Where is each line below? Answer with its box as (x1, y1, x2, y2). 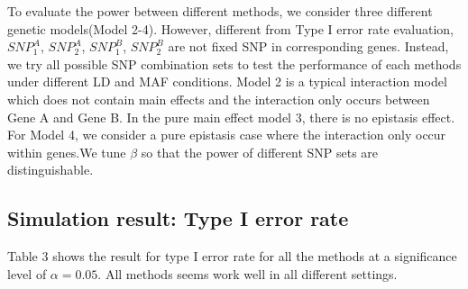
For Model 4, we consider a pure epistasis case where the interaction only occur (7, 125, 446, 144)
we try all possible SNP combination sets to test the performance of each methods (7, 54, 462, 73)
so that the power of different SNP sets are (141, 142, 379, 161)
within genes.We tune (7, 142, 126, 161)
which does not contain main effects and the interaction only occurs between (7, 89, 430, 108)
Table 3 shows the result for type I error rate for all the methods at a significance (7, 247, 457, 266)
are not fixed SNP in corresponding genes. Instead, (168, 37, 449, 56)
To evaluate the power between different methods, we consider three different (7, 2, 433, 20)
